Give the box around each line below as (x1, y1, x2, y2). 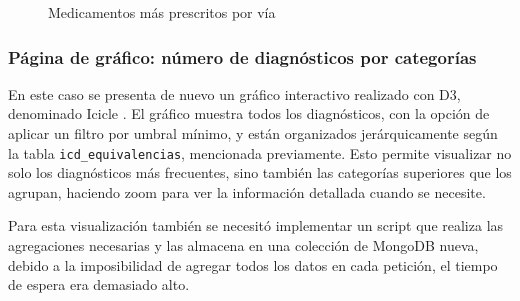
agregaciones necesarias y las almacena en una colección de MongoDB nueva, (8, 235, 479, 256)
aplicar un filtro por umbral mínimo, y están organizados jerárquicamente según (8, 123, 498, 143)
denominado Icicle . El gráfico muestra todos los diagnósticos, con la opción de (8, 103, 490, 124)
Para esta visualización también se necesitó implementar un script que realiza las (8, 215, 504, 236)
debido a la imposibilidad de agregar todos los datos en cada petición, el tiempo (8, 254, 498, 275)
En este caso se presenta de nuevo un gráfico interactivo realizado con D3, (8, 83, 461, 104)
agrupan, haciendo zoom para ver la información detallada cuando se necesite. (8, 181, 486, 202)
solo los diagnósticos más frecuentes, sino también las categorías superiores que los (8, 162, 512, 183)
